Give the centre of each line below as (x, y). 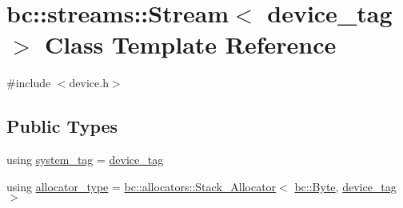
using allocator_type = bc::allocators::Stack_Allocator (142, 186)
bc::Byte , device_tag (345, 186)
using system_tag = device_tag (85, 160)
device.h (89, 83)
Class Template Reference (191, 44)
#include (29, 83)
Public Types (62, 126)
